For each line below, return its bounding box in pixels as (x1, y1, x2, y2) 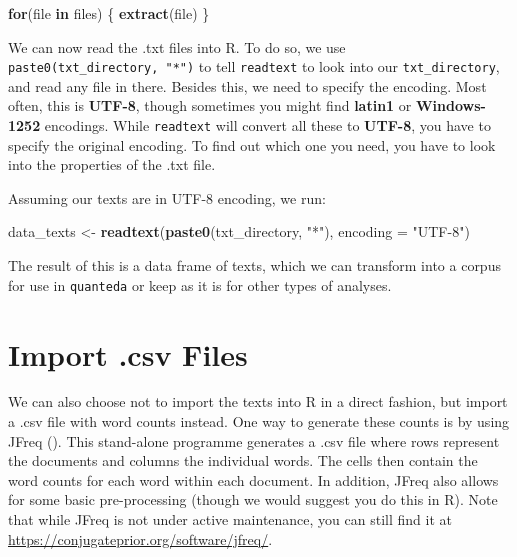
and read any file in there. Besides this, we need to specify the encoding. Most (8, 75, 487, 96)
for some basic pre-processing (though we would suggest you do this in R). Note (8, 489, 498, 510)
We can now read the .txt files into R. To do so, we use (8, 36, 346, 57)
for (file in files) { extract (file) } (8, 3, 210, 23)
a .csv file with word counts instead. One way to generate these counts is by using (8, 411, 510, 432)
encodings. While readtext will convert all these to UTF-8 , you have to (44, 115, 491, 136)
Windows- (415, 95, 486, 116)
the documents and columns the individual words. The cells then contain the (8, 450, 478, 471)
